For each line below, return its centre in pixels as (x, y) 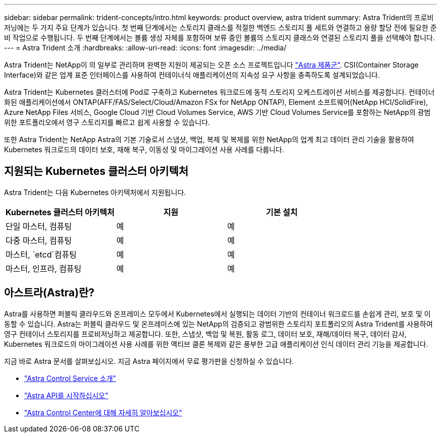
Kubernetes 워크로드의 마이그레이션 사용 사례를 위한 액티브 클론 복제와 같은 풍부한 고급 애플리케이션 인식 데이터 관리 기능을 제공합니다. (216, 344)
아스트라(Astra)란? (49, 293)
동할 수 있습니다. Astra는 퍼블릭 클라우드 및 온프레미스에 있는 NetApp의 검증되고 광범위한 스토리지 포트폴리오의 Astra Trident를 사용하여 (218, 324)
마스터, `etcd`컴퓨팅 (41, 254)
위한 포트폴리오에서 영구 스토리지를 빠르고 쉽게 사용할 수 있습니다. (107, 122)
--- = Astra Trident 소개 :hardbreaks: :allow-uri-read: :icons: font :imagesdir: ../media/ (145, 48)
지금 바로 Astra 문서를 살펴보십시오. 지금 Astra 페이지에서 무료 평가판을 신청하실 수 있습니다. (149, 361)
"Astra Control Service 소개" (70, 378)
